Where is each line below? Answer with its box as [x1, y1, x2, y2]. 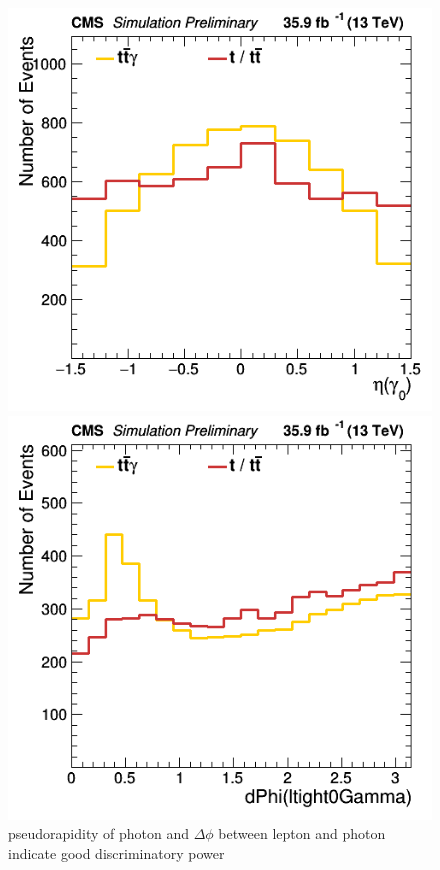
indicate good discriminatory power [8, 842, 225, 863]
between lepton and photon [218, 823, 386, 844]
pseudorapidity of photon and [8, 823, 190, 844]
